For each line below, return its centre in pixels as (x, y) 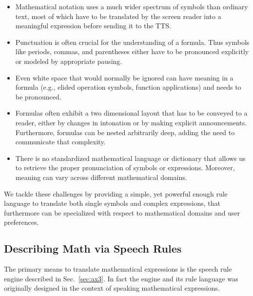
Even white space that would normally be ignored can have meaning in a (124, 77)
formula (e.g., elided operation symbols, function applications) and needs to (128, 87)
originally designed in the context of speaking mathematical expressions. (112, 288)
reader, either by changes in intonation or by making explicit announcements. (131, 122)
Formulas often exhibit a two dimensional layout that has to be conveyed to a (131, 113)
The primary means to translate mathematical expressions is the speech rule (118, 269)
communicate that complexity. (60, 142)
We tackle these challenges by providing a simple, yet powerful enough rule (116, 193)
